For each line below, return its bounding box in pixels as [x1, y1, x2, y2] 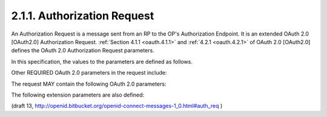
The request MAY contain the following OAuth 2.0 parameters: [11, 80, 167, 87]
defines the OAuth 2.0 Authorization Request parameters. [11, 47, 154, 54]
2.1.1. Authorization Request [11, 9, 154, 22]
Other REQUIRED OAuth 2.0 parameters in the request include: [11, 69, 167, 77]
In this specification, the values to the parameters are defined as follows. [11, 58, 193, 65]
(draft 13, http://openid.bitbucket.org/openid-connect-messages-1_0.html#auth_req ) [11, 103, 223, 110]
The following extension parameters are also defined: [11, 91, 145, 98]
